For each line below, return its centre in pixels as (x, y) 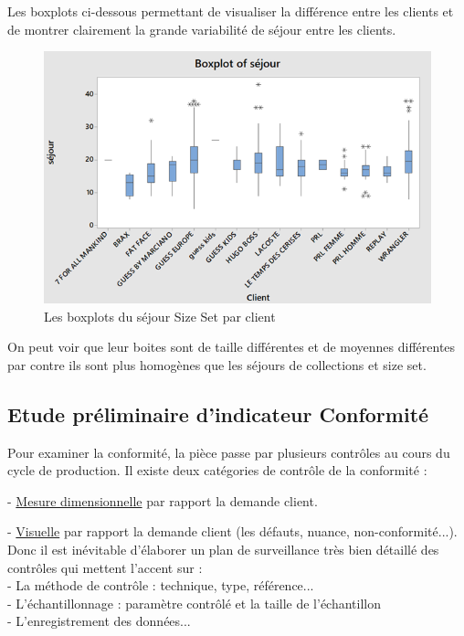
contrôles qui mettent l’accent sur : (105, 567)
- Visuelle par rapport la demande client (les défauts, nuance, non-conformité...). (232, 531)
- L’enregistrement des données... (99, 621)
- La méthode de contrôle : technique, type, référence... (161, 585)
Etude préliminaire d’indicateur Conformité (218, 413)
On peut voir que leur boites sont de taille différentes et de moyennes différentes (232, 347)
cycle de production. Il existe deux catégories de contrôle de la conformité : (217, 470)
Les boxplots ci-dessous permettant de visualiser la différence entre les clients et (231, 11)
